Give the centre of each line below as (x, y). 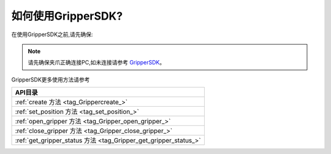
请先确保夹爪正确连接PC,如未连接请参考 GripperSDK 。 (97, 63)
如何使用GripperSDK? (67, 16)
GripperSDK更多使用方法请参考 (51, 79)
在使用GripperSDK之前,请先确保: (52, 34)
